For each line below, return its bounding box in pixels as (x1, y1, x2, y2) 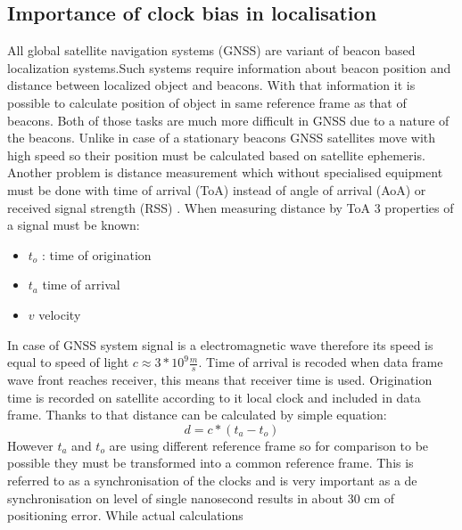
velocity (38, 305, 81, 323)
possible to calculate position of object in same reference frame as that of (7, 93, 407, 111)
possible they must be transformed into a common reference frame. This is (7, 453, 414, 472)
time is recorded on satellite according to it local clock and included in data (7, 387, 421, 406)
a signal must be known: (7, 216, 140, 234)
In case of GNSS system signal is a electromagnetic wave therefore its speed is (7, 335, 433, 354)
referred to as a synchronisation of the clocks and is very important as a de (7, 470, 417, 489)
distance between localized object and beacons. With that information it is (7, 76, 416, 94)
